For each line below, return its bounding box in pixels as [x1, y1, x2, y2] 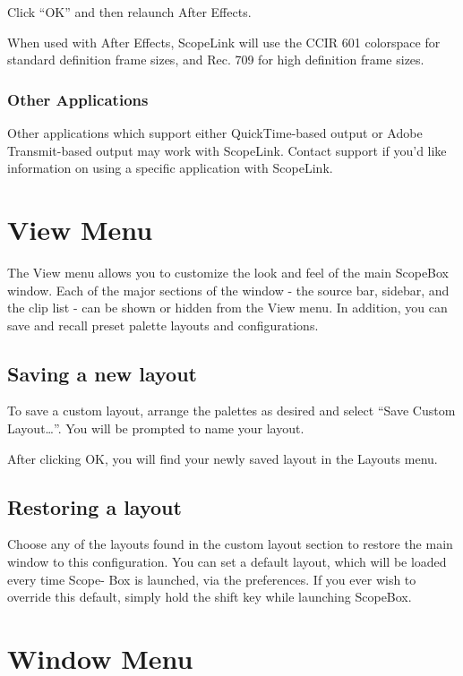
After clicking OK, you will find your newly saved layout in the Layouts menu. [7, 449, 438, 467]
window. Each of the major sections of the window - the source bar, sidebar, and [7, 280, 450, 299]
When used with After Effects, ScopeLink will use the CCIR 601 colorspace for [7, 32, 441, 51]
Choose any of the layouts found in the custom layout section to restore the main [7, 535, 453, 553]
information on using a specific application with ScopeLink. [7, 158, 333, 177]
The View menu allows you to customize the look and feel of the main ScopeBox [7, 262, 450, 281]
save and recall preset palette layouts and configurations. [7, 315, 319, 334]
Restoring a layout [7, 492, 182, 520]
